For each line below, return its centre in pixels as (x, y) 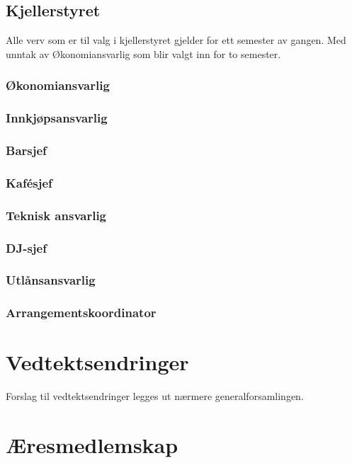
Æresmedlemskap (92, 445)
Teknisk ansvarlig (56, 215)
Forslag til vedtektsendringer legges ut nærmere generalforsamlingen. (155, 396)
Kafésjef (29, 182)
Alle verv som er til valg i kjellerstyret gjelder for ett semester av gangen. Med (176, 40)
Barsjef (26, 150)
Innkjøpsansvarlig (57, 118)
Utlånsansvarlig (51, 280)
